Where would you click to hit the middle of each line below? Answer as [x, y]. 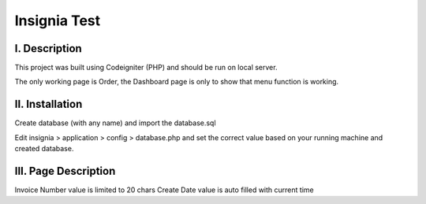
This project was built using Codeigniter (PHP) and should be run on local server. [146, 68]
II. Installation [49, 104]
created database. [44, 149]
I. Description [48, 48]
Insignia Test [58, 20]
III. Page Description [65, 171]
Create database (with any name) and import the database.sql [115, 123]
